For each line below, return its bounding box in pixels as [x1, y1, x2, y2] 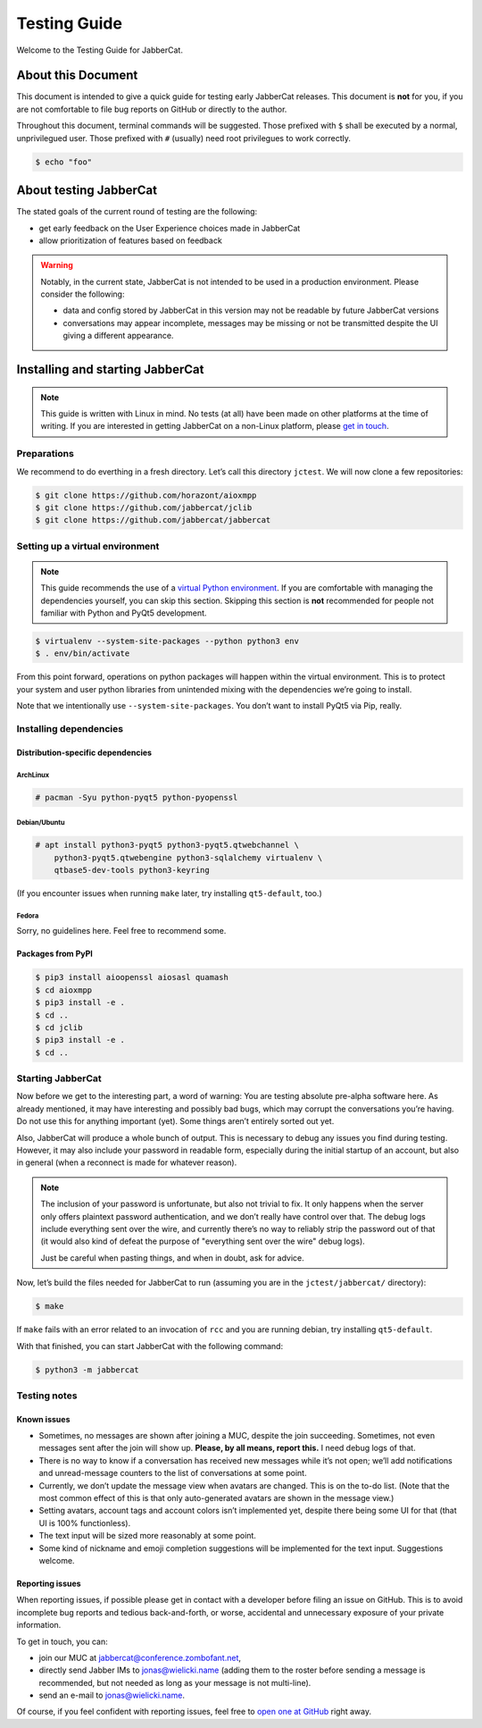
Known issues [16, 1413, 71, 1424]
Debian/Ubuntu [16, 818, 65, 827]
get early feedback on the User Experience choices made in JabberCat [38, 222, 301, 233]
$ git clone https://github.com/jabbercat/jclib [35, 502, 253, 513]
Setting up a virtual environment [16, 540, 160, 552]
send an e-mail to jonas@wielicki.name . [38, 1690, 185, 1701]
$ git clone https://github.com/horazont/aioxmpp [35, 490, 257, 500]
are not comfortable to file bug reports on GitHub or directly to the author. [16, 104, 287, 114]
